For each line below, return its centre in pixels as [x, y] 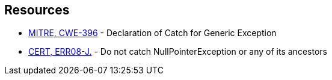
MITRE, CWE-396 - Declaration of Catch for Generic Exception [152, 33]
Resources [37, 10]
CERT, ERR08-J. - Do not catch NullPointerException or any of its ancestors [178, 52]
